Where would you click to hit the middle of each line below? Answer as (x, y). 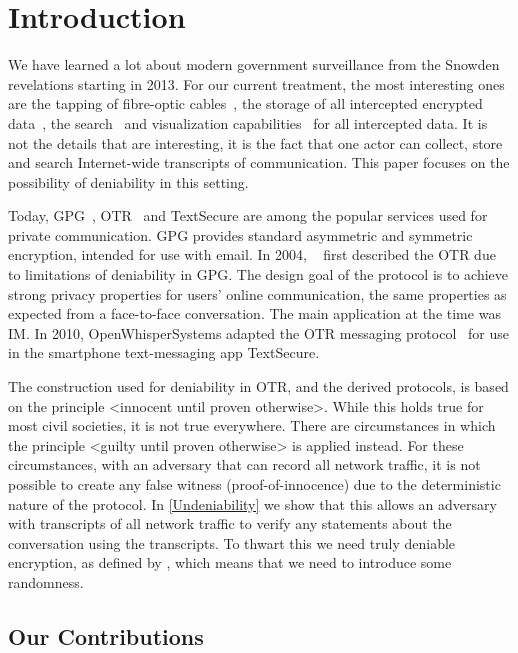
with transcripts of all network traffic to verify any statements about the (230, 523)
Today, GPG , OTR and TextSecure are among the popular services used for (248, 215)
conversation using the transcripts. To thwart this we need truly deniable (232, 542)
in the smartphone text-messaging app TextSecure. (164, 352)
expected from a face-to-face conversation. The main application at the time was (254, 313)
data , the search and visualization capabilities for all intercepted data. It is (248, 122)
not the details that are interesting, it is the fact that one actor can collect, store (255, 142)
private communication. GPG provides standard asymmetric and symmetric (240, 234)
